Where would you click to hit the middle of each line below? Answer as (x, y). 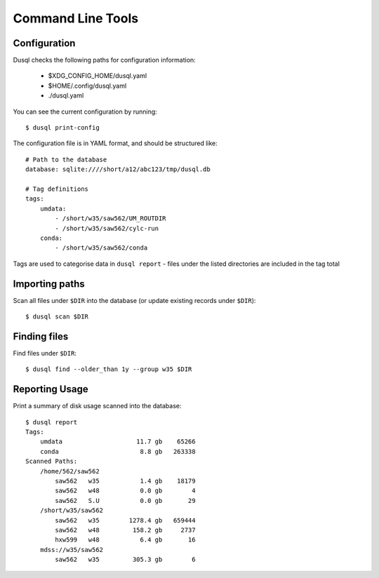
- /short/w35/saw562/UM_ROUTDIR (111, 219)
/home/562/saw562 (69, 471)
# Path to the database (66, 159)
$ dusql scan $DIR (57, 317)
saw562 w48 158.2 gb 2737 (125, 530)
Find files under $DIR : (45, 353)
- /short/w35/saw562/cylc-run (107, 228)
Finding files (41, 336)
